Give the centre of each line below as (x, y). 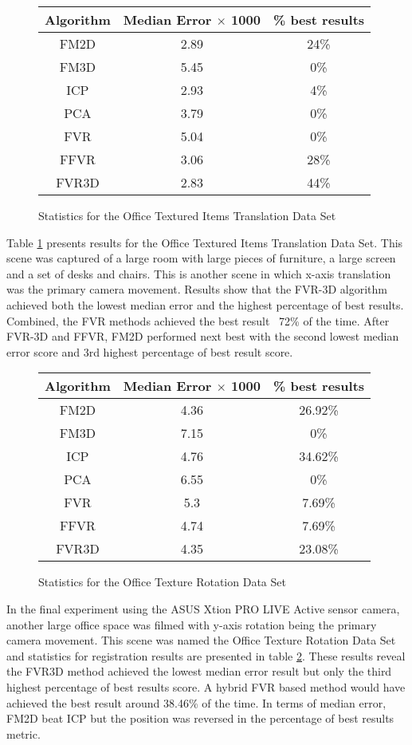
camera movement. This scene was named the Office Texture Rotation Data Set (201, 640)
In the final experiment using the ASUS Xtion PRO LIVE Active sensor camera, (203, 608)
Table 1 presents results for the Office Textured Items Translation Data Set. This (205, 242)
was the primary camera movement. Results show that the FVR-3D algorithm (197, 289)
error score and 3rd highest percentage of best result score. (150, 351)
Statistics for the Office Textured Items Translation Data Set (187, 215)
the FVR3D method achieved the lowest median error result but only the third (199, 671)
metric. (24, 733)
